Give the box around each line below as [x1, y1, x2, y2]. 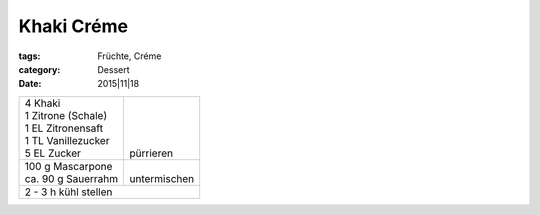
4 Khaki [24, 96, 61, 110]
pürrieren [129, 146, 174, 160]
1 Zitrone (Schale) [24, 108, 108, 122]
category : [18, 63, 61, 75]
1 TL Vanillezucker [24, 133, 110, 147]
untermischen [129, 171, 195, 185]
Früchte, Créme [97, 50, 162, 62]
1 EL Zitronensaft [24, 121, 104, 135]
